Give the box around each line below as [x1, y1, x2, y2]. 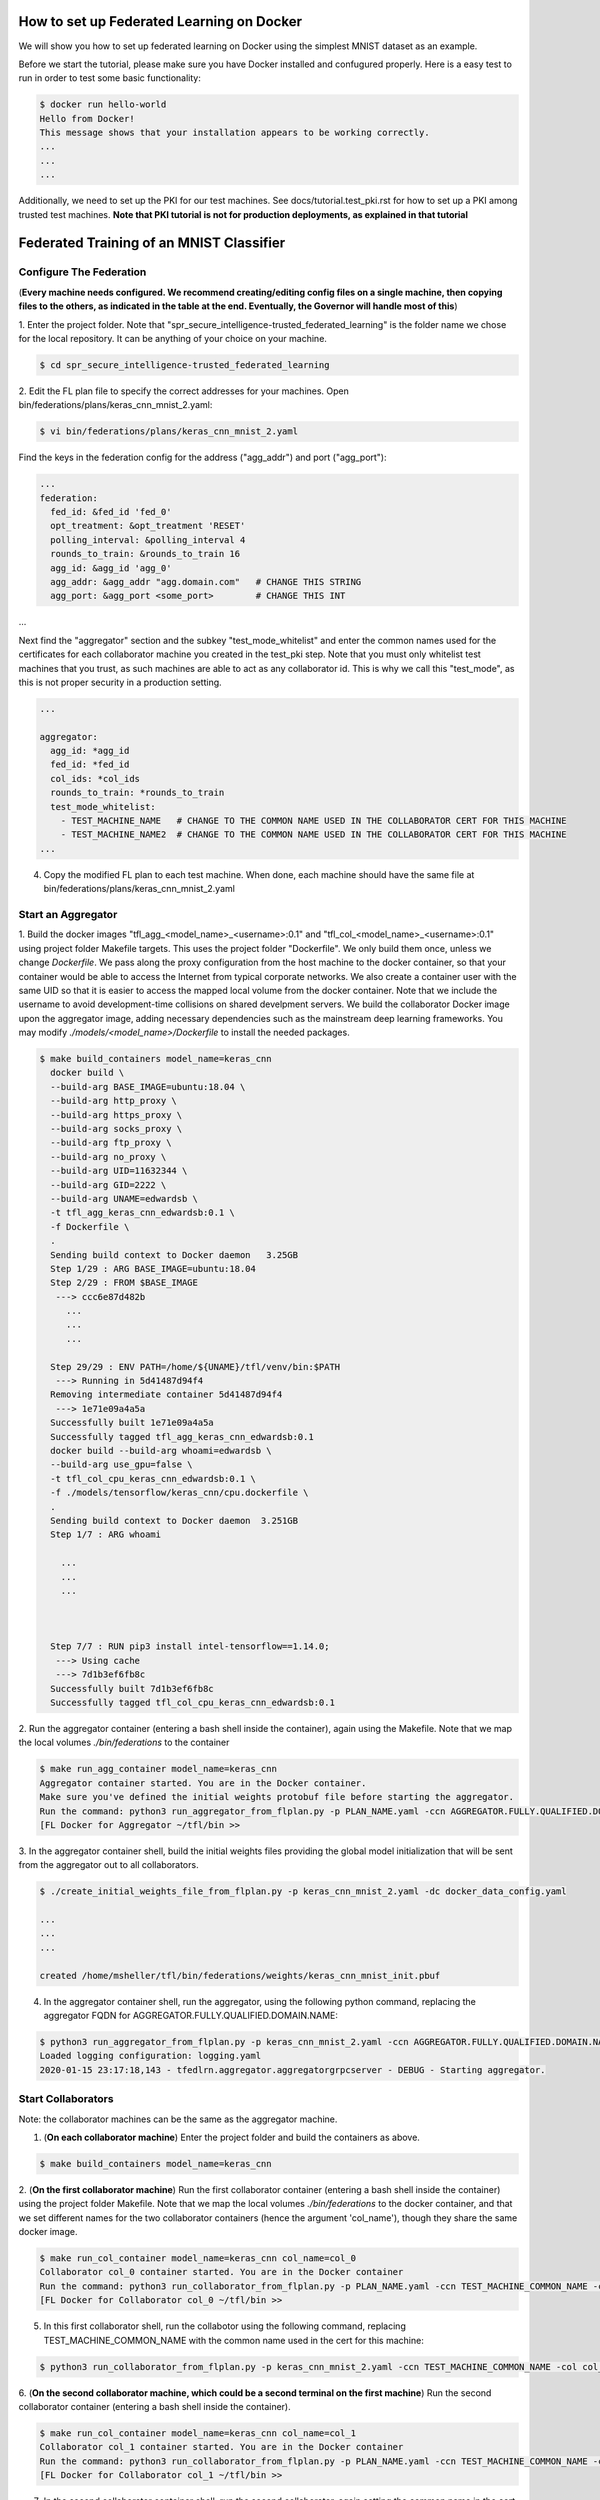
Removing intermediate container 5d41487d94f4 [50, 1389, 283, 1400]
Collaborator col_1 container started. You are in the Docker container [39, 2441, 404, 2453]
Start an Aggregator [18, 907, 118, 921]
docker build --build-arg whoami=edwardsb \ [50, 1445, 272, 1456]
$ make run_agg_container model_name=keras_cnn [39, 1763, 277, 1775]
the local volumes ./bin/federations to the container [18, 1736, 230, 1749]
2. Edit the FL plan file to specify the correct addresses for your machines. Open [18, 385, 350, 397]
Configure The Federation [18, 265, 147, 279]
